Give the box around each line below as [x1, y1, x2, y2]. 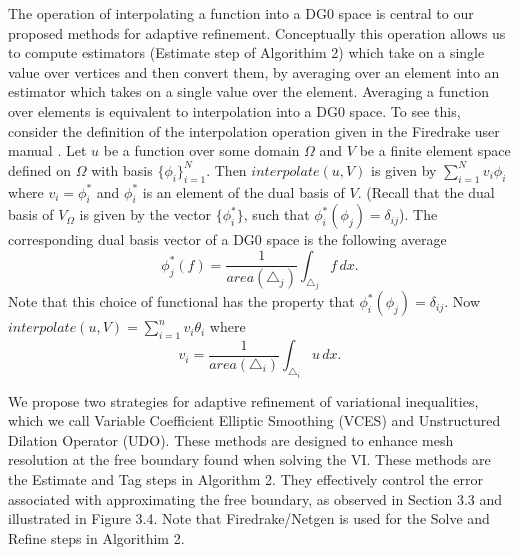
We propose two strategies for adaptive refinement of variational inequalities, [8, 390, 479, 411]
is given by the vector [79, 204, 212, 225]
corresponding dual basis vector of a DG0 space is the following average [8, 229, 447, 250]
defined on [8, 159, 72, 180]
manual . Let [8, 140, 87, 161]
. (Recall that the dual [357, 181, 495, 202]
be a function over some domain [103, 140, 300, 161]
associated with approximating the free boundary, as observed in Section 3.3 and [8, 488, 503, 509]
